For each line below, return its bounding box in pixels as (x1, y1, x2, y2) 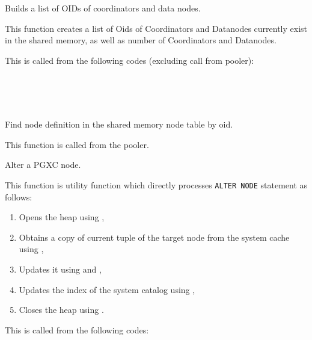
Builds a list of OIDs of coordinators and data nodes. (5, 2, 201, 14)
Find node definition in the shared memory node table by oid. (5, 118, 233, 131)
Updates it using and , (19, 262, 102, 275)
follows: (5, 190, 32, 203)
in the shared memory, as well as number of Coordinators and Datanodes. (5, 34, 277, 46)
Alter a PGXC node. (5, 158, 81, 171)
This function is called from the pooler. (5, 138, 149, 150)
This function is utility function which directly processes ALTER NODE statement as (5, 178, 308, 191)
